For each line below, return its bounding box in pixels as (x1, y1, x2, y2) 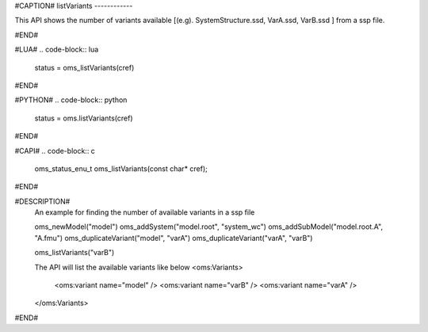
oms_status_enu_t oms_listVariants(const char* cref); (34, 163, 208, 174)
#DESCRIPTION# (14, 197, 71, 206)
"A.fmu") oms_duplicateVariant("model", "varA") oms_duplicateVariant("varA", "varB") (34, 233, 313, 242)
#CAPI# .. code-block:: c (14, 146, 95, 155)
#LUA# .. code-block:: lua (14, 44, 99, 55)
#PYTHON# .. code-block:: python (14, 95, 128, 105)
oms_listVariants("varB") (34, 248, 115, 258)
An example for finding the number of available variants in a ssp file (34, 208, 255, 217)
